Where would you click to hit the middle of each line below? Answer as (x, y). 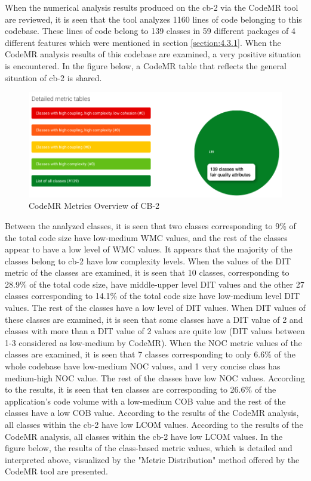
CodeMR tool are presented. (57, 471)
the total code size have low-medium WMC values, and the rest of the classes (146, 237)
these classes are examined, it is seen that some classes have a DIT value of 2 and (154, 319)
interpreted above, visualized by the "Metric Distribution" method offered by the (152, 459)
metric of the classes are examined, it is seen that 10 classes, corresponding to (147, 272)
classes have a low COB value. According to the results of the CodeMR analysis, (152, 413)
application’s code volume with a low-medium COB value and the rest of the (145, 401)
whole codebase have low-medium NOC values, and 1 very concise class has (143, 366)
